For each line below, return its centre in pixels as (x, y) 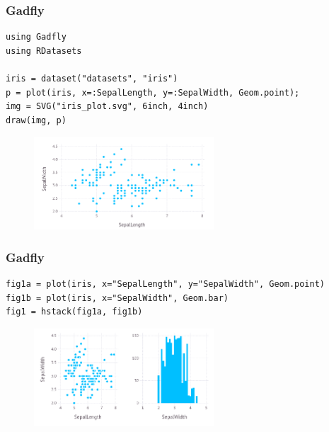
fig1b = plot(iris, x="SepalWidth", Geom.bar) (117, 298)
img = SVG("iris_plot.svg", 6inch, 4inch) (107, 107)
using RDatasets (44, 51)
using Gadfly (36, 37)
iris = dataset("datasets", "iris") (92, 79)
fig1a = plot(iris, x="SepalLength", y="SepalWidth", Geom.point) (166, 284)
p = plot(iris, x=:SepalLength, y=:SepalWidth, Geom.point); (153, 92)
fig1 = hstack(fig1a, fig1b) (74, 312)
